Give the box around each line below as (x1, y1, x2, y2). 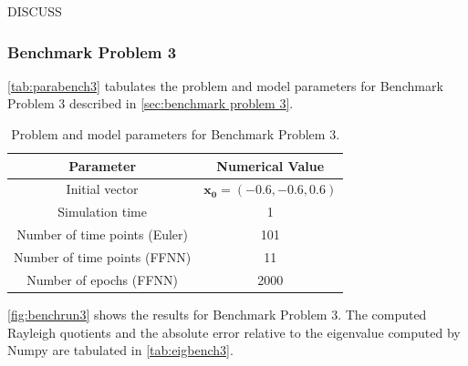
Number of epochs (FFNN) (26, 269, 178, 289)
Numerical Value (216, 156, 325, 175)
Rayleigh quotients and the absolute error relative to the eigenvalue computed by (7, 322, 461, 341)
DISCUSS (7, 2, 62, 20)
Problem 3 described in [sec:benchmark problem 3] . (7, 94, 294, 113)
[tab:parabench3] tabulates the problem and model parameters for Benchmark (7, 76, 443, 95)
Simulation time (57, 202, 147, 221)
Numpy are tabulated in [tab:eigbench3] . (7, 341, 234, 360)
